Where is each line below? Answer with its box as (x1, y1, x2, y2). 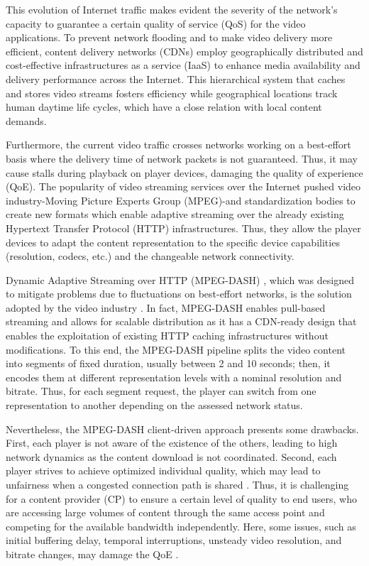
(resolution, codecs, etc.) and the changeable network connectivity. (6, 249, 294, 263)
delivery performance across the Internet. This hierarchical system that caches (6, 71, 346, 86)
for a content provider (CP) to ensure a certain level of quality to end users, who (6, 491, 357, 506)
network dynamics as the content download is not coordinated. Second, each (6, 449, 337, 464)
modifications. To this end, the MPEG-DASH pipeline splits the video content (6, 342, 346, 357)
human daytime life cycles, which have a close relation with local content (6, 99, 322, 114)
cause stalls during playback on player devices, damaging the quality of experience (6, 165, 363, 180)
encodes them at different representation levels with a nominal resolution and (6, 369, 342, 384)
